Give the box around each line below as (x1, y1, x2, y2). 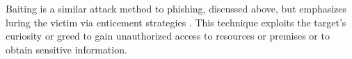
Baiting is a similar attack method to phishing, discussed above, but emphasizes (6, 1, 347, 15)
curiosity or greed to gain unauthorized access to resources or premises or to (6, 28, 330, 43)
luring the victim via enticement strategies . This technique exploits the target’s (6, 15, 346, 29)
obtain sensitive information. (6, 42, 127, 56)
